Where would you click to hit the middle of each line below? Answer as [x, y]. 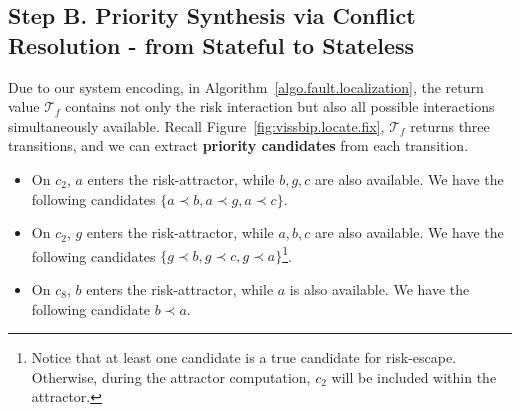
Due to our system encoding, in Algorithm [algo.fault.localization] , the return [246, 86]
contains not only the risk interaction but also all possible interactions [280, 106]
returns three [450, 125]
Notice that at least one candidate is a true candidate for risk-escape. [244, 357]
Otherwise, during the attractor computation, [171, 376]
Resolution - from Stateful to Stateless [211, 44]
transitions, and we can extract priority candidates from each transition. [238, 145]
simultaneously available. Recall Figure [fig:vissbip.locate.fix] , [196, 125]
